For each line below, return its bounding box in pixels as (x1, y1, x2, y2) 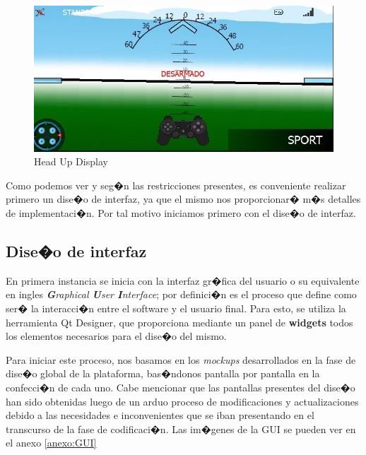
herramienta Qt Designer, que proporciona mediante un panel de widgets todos (6, 314, 353, 329)
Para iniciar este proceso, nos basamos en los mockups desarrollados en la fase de (6, 352, 356, 367)
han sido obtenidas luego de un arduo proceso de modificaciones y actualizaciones (6, 394, 359, 408)
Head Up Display (34, 154, 108, 169)
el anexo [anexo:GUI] (6, 435, 97, 450)
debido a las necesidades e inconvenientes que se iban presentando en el (6, 408, 314, 422)
